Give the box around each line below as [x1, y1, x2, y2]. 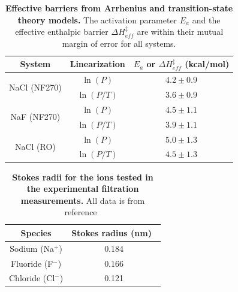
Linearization [70, 58, 125, 70]
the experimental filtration [26, 182, 139, 195]
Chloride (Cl [9, 272, 55, 284]
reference [64, 206, 97, 218]
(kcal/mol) [185, 58, 230, 70]
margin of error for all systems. [62, 37, 176, 49]
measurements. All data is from [20, 194, 145, 206]
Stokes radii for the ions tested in [12, 170, 153, 183]
